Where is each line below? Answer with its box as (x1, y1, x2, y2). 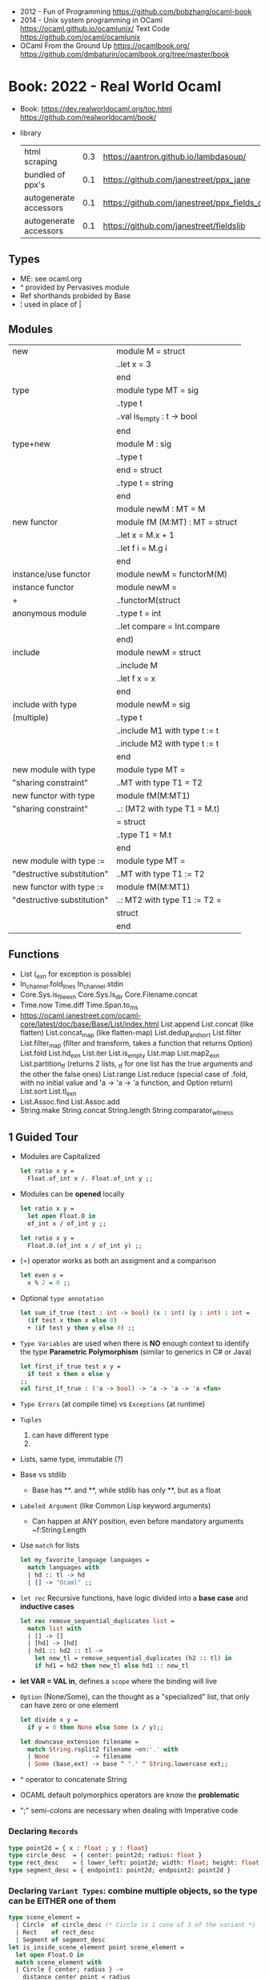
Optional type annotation (19, 1294, 104, 1303)
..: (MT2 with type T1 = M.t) (115, 803, 220, 814)
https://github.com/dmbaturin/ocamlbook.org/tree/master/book (19, 50, 230, 59)
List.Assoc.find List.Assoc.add (19, 1096, 120, 1106)
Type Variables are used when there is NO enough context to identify (19, 1338, 250, 1348)
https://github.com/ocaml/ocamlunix (19, 32, 141, 42)
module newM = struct (115, 646, 202, 658)
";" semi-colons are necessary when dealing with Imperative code (19, 1806, 239, 1816)
